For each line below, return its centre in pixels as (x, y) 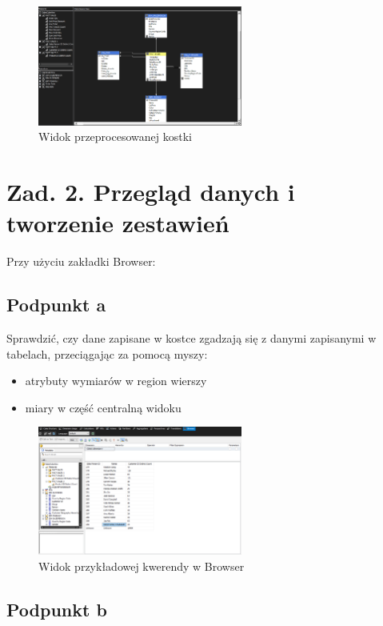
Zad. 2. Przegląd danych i (151, 192)
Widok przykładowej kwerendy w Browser (142, 566)
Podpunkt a (56, 305)
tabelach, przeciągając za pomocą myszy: (107, 353)
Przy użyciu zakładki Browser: (81, 261)
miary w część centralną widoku (103, 407)
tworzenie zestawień (118, 223)
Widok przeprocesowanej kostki (115, 136)
